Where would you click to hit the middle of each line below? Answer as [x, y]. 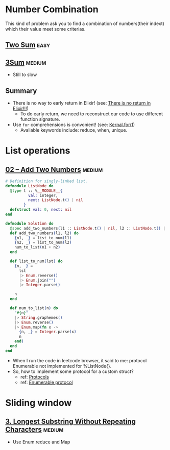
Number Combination [52, 9]
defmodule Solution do [29, 223]
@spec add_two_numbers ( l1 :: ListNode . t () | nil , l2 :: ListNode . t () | [88, 228]
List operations [38, 151]
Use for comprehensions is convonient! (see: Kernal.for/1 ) [74, 124]
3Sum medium [26, 62]
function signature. [40, 119]
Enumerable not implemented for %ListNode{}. [62, 366]
